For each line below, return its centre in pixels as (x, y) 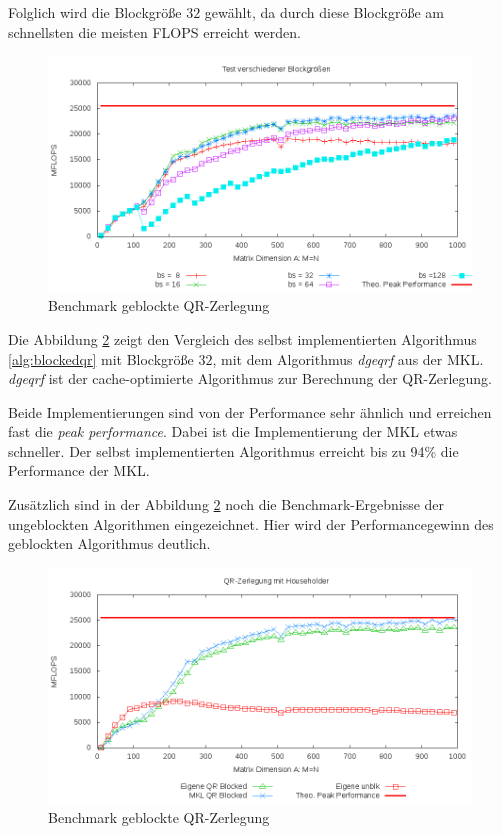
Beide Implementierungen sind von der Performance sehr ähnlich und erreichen (250, 411)
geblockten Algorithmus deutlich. (109, 543)
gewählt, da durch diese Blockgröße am (324, 12)
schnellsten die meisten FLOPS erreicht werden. (154, 31)
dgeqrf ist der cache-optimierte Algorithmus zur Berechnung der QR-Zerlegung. (250, 378)
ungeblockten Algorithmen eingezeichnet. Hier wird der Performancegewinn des (251, 523)
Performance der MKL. (79, 470)
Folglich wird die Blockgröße (95, 12)
